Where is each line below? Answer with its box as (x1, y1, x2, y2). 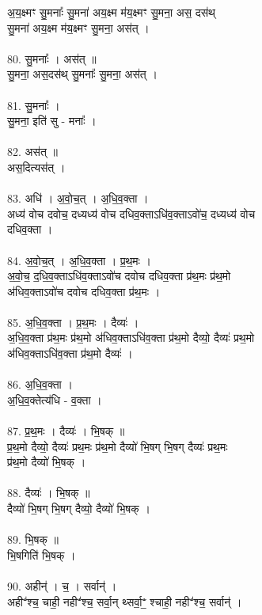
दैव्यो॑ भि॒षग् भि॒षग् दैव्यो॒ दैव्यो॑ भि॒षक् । (7, 500, 150, 516)
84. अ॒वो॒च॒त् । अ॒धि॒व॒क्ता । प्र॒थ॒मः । (7, 252, 152, 268)
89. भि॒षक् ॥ (7, 531, 59, 548)
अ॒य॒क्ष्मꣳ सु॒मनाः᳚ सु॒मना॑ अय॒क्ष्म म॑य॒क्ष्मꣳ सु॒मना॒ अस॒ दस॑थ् (7, 4, 215, 20)
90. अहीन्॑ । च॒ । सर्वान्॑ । (7, 577, 117, 594)
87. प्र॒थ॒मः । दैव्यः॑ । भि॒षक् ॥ (7, 423, 125, 439)
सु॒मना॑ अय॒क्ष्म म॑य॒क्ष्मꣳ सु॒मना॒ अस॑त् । (7, 19, 150, 36)
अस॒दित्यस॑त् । (7, 158, 66, 175)
